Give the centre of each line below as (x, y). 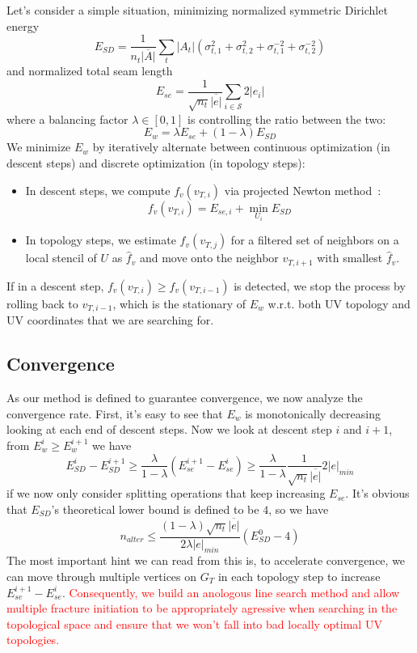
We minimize (39, 147)
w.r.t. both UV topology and (339, 303)
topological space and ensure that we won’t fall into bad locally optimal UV (194, 623)
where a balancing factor (67, 119)
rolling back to (42, 303)
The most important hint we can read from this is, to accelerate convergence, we (206, 560)
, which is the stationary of (179, 303)
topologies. (33, 640)
